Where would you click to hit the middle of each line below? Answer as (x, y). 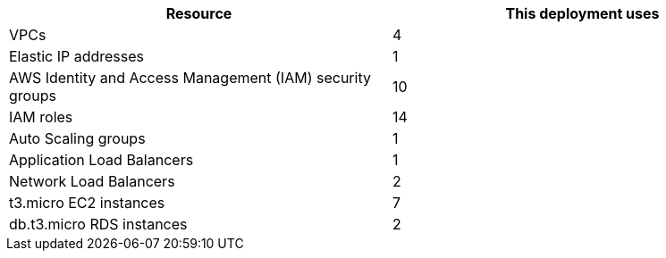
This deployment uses (582, 13)
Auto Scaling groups (77, 138)
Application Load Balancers (101, 160)
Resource (199, 13)
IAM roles (41, 117)
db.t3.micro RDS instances (98, 224)
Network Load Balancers (92, 181)
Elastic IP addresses (77, 56)
